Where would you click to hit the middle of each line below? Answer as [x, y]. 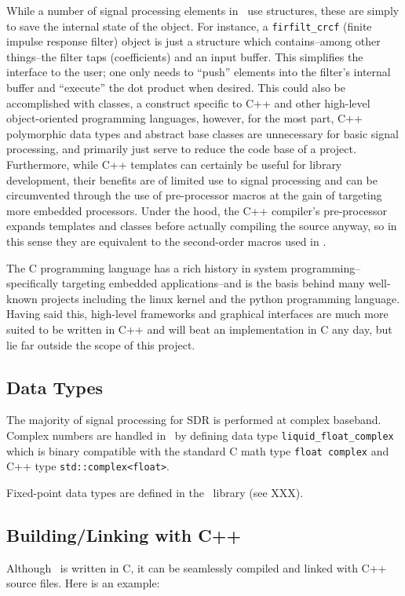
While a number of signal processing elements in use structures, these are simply [203, 10]
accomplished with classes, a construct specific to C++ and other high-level [188, 102]
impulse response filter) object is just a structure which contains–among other [193, 41]
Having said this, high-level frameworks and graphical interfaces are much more [197, 314]
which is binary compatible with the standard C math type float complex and [198, 450]
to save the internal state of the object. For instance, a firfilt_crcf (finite [189, 26]
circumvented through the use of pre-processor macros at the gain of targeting [194, 195]
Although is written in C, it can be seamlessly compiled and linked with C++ [197, 567]
